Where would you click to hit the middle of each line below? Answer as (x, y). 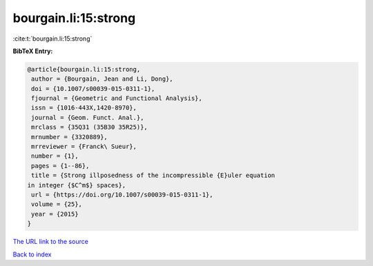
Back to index (32, 254)
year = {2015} (55, 214)
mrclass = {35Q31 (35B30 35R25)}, (89, 127)
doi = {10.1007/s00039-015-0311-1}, (93, 89)
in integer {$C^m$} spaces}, (77, 185)
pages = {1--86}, (60, 166)
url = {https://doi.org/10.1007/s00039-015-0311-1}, (122, 195)
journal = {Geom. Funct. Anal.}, (88, 117)
